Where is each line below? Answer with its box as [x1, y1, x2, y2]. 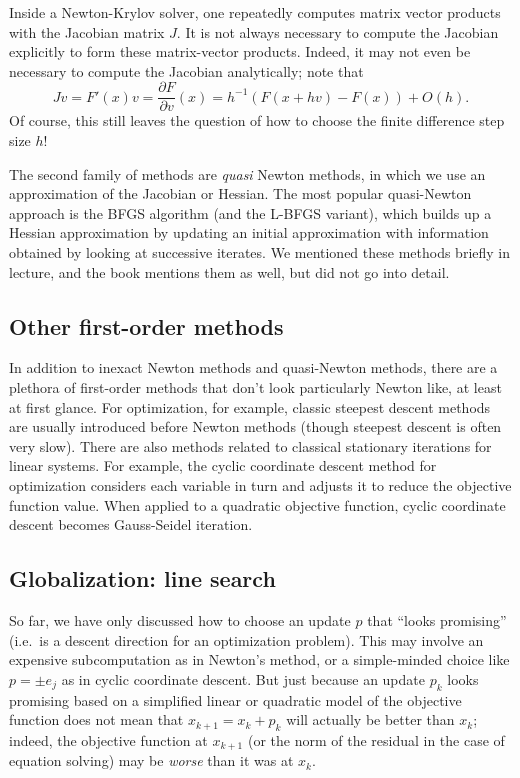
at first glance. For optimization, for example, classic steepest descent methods [9, 396, 491, 417]
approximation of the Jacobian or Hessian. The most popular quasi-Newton [9, 183, 472, 204]
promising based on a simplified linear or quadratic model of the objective [9, 689, 462, 710]
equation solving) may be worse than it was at [9, 750, 294, 771]
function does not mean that [9, 709, 184, 730]
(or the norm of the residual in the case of [247, 729, 505, 750]
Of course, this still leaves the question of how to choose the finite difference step [9, 110, 505, 131]
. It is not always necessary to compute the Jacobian [176, 21, 499, 42]
